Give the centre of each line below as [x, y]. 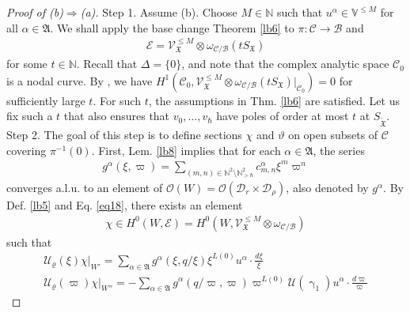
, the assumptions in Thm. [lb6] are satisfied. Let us [274, 100]
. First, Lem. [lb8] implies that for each [186, 150]
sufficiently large [46, 100]
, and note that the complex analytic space [285, 64]
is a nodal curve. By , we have [80, 80]
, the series [339, 150]
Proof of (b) [35, 12]
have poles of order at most [283, 116]
